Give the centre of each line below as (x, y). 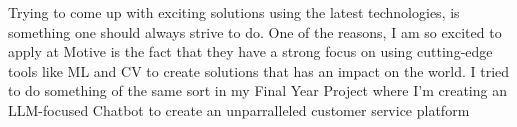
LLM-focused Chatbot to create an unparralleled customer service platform (239, 109)
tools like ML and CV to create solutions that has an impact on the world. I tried (259, 70)
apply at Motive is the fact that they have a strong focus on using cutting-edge (250, 51)
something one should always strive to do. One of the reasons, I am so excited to (255, 31)
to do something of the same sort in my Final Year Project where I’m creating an (257, 90)
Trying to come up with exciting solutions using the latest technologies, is (234, 12)
